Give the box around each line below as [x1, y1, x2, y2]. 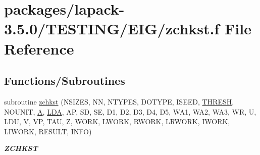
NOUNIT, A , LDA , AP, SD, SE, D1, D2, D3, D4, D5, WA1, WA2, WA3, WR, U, [4, 106, 256, 117]
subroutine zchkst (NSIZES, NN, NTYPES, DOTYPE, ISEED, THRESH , [4, 96, 234, 107]
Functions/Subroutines [4, 73, 125, 88]
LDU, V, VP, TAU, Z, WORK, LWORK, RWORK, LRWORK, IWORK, [4, 116, 230, 127]
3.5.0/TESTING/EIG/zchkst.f [4, 18, 220, 39]
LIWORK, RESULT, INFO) [4, 126, 92, 136]
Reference [4, 38, 74, 59]
